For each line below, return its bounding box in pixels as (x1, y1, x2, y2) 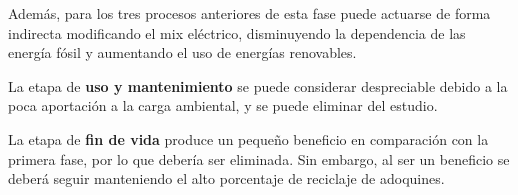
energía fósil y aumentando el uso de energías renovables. (8, 42, 357, 63)
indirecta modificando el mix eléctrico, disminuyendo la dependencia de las (8, 22, 466, 43)
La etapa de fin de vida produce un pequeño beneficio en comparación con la (8, 128, 489, 149)
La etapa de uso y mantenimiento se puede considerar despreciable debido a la (8, 75, 508, 96)
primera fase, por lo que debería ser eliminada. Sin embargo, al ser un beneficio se (8, 148, 510, 169)
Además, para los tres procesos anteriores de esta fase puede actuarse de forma (8, 3, 491, 23)
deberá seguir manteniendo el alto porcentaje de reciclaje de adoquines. (8, 168, 445, 189)
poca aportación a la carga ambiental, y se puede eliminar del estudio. (8, 95, 438, 116)
